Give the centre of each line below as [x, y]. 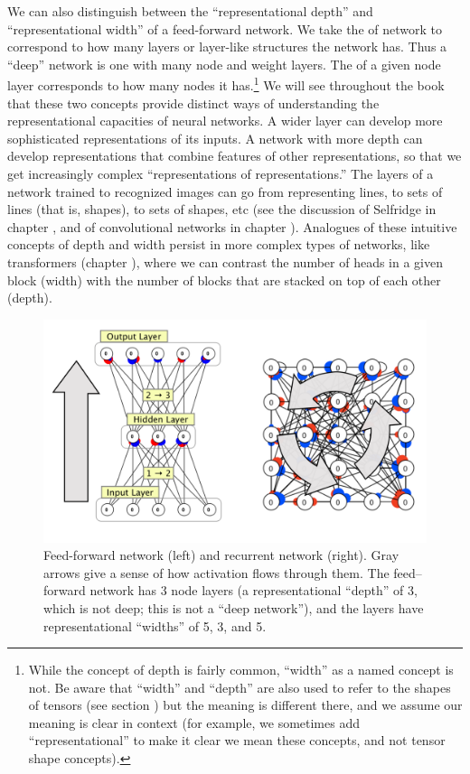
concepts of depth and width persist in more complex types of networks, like [219, 244]
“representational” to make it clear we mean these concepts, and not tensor [237, 740]
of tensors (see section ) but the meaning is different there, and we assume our [245, 705]
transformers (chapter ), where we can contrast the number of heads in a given [225, 261]
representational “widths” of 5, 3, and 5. [155, 625]
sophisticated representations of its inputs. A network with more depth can [215, 138]
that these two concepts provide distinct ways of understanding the [193, 103]
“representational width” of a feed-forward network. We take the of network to [225, 28]
